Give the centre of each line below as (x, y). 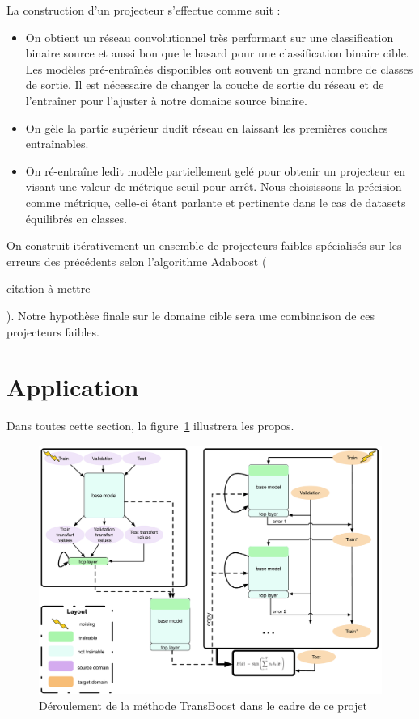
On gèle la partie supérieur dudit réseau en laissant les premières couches (207, 127)
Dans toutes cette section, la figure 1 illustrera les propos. (150, 426)
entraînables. (57, 144)
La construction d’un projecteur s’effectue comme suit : (144, 10)
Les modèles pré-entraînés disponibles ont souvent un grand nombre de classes (219, 68)
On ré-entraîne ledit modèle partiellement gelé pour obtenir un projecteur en (216, 170)
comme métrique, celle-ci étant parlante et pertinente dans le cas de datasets (216, 202)
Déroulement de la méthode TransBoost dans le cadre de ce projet (203, 706)
